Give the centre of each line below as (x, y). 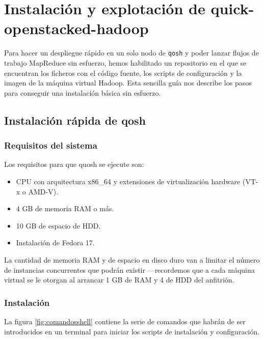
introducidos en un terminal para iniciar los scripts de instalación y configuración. (132, 331)
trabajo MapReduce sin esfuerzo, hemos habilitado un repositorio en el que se (125, 62)
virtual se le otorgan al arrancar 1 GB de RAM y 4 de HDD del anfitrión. (119, 280)
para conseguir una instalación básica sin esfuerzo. (83, 92)
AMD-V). (43, 191)
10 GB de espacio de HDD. (58, 225)
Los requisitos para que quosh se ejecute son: (74, 164)
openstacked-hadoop (76, 28)
